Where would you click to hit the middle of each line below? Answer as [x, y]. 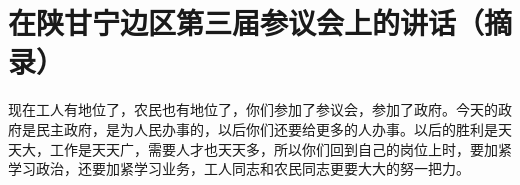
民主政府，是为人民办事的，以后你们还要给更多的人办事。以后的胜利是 [266, 128]
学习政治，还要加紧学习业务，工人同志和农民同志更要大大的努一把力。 [239, 168]
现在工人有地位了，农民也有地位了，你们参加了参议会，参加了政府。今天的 [253, 109]
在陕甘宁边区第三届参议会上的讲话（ [246, 22]
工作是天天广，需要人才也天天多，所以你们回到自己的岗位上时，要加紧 [280, 148]
